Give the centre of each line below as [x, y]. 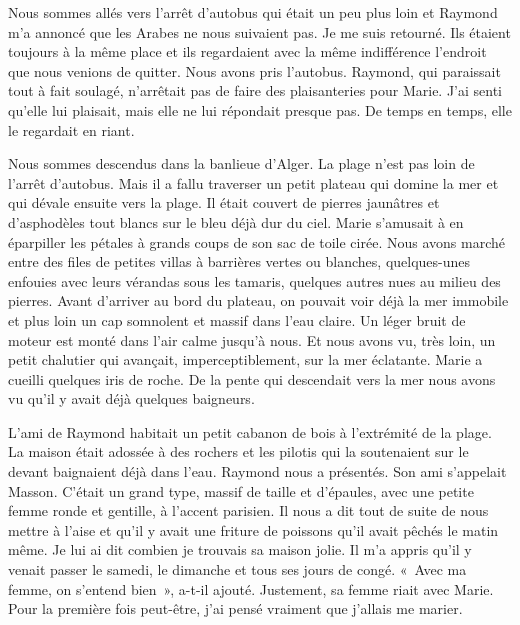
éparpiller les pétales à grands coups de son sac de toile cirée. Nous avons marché [256, 241]
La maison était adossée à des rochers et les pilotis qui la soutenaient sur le [238, 451]
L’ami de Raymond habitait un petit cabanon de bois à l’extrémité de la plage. [250, 431]
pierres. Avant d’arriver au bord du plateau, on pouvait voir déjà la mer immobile [258, 300]
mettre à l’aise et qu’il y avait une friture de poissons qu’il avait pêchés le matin [253, 529]
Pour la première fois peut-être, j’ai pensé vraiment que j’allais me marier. [235, 608]
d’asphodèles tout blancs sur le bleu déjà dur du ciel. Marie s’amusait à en [236, 221]
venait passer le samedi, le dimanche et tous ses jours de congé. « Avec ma [237, 569]
